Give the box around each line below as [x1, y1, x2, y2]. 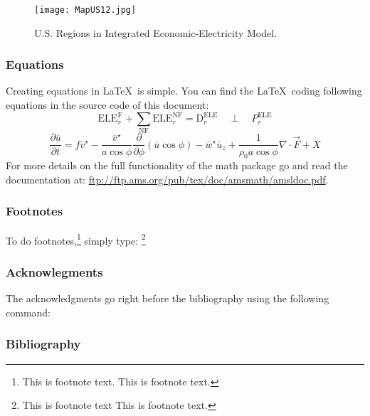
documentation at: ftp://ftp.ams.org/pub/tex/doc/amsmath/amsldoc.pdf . [6, 171, 329, 186]
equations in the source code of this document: [6, 97, 209, 112]
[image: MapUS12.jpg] [34, 5, 137, 15]
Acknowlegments [6, 262, 103, 280]
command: [6, 304, 51, 319]
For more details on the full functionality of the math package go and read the [6, 158, 348, 173]
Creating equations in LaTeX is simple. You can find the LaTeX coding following [6, 83, 362, 98]
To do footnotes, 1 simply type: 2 [6, 230, 146, 247]
